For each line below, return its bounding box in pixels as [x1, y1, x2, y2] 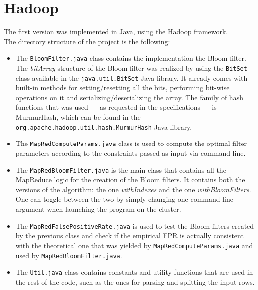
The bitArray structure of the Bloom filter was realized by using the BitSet [15, 62, 247, 73]
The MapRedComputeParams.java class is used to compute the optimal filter [15, 138, 247, 148]
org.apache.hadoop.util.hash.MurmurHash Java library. [15, 121, 192, 132]
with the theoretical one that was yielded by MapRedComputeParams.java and [15, 240, 253, 250]
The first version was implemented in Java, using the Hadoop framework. [4, 26, 228, 37]
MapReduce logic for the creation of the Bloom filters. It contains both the [15, 174, 245, 185]
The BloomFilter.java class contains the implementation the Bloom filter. [15, 53, 246, 63]
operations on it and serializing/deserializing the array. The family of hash [15, 92, 243, 102]
